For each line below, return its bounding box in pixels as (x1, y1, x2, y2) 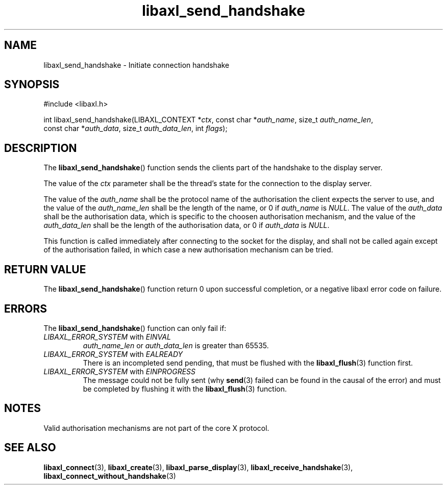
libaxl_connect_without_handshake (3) (43, 471, 176, 480)
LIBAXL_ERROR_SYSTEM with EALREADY (43, 349, 183, 358)
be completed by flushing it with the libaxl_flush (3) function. (83, 384, 287, 393)
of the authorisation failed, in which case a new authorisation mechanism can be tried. (43, 245, 333, 254)
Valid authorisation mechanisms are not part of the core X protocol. (43, 423, 269, 432)
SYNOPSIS (4, 78, 60, 91)
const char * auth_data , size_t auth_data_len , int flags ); (43, 124, 228, 133)
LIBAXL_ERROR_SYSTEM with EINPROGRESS (43, 367, 196, 376)
